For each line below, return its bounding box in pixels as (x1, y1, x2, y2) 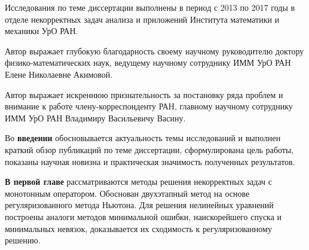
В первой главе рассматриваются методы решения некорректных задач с (5, 175, 272, 188)
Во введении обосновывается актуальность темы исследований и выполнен (5, 132, 281, 144)
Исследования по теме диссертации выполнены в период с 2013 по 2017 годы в (5, 1, 295, 13)
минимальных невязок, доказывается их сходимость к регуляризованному (5, 222, 272, 234)
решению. (5, 234, 41, 246)
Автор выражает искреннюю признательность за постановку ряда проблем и (5, 88, 283, 100)
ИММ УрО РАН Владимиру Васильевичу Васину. (5, 111, 186, 124)
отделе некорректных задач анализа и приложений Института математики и (5, 13, 280, 25)
